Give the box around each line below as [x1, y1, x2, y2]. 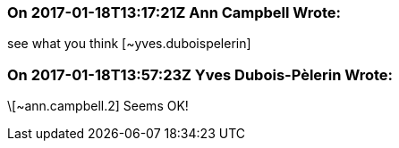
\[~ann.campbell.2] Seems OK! [7, 98, 189, 114]
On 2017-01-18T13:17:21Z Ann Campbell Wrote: [7, 4, 342, 21]
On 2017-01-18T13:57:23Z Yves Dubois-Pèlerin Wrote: [7, 65, 394, 84]
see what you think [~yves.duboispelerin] [7, 36, 251, 52]
